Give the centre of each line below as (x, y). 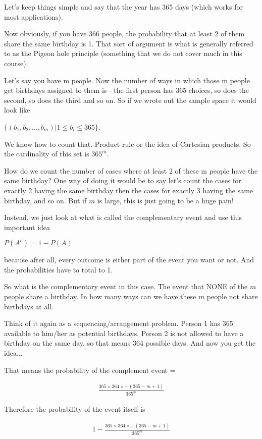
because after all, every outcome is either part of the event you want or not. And (129, 260)
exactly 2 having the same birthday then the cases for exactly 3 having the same (129, 190)
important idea (27, 227)
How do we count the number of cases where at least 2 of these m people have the (131, 170)
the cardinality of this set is (47, 154)
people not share (232, 296)
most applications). (34, 16)
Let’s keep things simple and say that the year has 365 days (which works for (123, 7)
